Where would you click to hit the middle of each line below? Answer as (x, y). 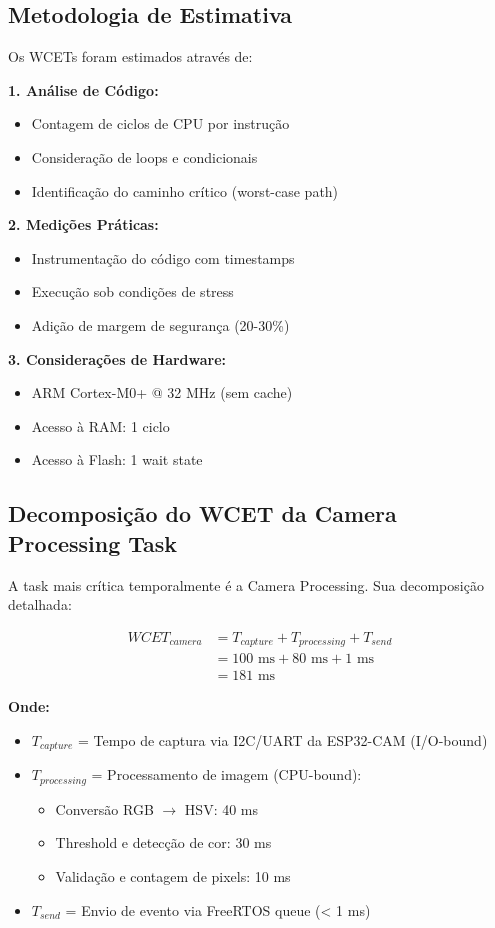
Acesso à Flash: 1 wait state (117, 459)
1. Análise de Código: (83, 89)
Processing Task (93, 542)
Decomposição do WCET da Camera (202, 513)
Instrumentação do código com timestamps (163, 257)
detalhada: (40, 604)
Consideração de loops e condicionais (144, 156)
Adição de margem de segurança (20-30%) (160, 324)
